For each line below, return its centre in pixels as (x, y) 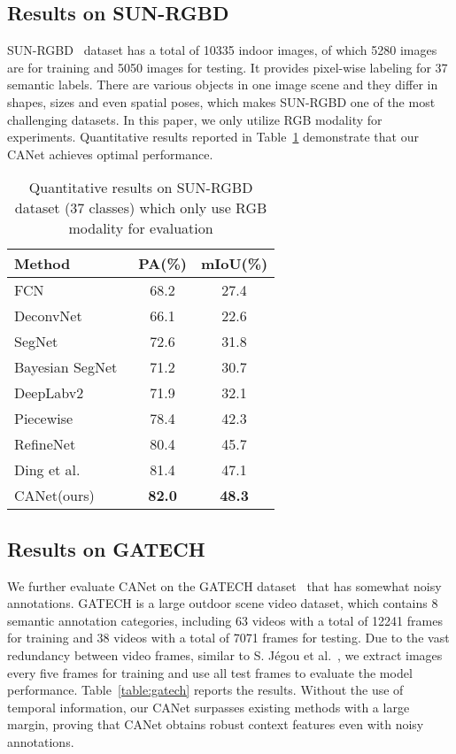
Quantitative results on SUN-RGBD (141, 188)
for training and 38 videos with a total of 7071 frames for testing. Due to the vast (228, 638)
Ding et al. (47, 470)
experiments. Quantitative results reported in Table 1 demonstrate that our (213, 137)
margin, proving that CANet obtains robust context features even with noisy (216, 724)
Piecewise (44, 419)
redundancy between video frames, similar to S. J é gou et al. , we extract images (225, 654)
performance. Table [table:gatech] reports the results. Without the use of (205, 690)
